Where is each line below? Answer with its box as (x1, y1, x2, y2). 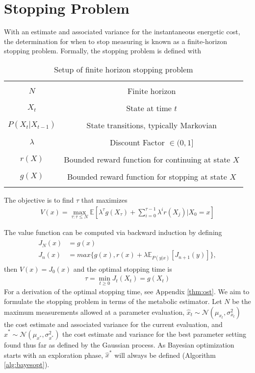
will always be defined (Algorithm (114, 350, 216, 360)
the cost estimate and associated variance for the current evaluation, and (4, 319, 223, 329)
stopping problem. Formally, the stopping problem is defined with (4, 46, 201, 56)
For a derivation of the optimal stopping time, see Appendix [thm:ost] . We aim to (4, 286, 250, 297)
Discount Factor (109, 136, 165, 148)
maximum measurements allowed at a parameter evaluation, (4, 306, 185, 317)
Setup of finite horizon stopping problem (54, 63, 193, 75)
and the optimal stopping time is (73, 263, 172, 274)
